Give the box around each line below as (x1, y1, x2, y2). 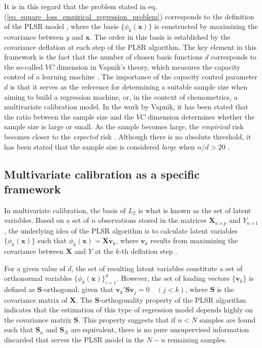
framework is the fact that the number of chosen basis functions (4, 51, 203, 62)
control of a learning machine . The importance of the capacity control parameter (4, 71, 257, 82)
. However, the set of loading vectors (116, 273, 230, 283)
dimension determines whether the (148, 111, 255, 122)
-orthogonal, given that (42, 284, 114, 295)
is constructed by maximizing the (154, 21, 258, 32)
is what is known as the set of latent (138, 205, 251, 215)
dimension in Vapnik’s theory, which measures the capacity (56, 61, 241, 72)
